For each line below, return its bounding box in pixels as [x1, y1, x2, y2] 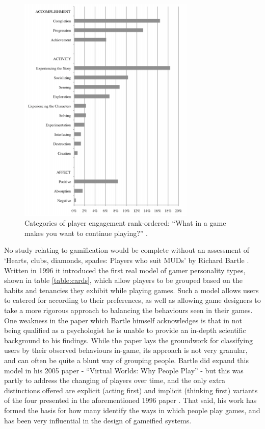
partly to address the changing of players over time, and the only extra [4, 375, 226, 386]
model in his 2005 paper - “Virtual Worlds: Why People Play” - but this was [4, 365, 244, 375]
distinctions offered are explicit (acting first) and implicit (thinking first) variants [4, 385, 258, 395]
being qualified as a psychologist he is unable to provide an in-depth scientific [4, 325, 246, 336]
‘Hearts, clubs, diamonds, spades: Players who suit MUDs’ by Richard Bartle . [4, 255, 249, 266]
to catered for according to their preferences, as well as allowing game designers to [4, 295, 261, 305]
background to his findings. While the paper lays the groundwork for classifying [4, 335, 253, 345]
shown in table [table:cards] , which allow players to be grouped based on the [4, 275, 243, 285]
